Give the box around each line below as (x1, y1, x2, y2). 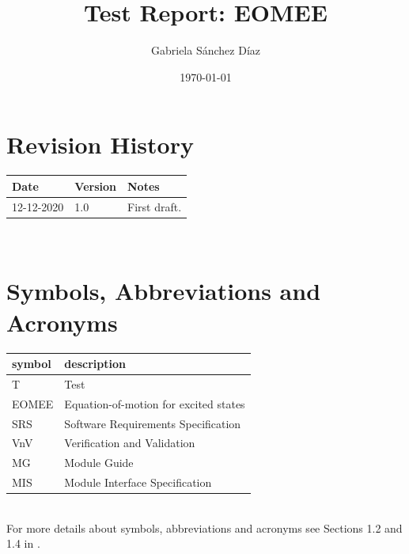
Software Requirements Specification (64, 415, 241, 431)
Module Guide (64, 454, 134, 471)
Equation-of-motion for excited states (64, 395, 245, 412)
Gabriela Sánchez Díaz (151, 42, 260, 59)
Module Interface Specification (64, 474, 212, 491)
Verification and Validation (64, 434, 195, 451)
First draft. (127, 198, 182, 214)
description (64, 355, 126, 372)
